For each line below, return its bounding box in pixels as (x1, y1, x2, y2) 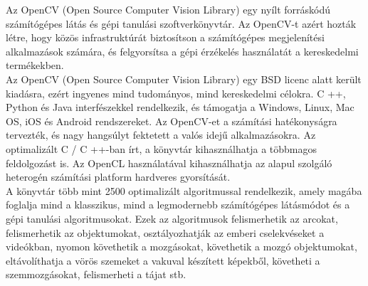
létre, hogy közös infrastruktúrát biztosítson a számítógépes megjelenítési (6, 30, 325, 45)
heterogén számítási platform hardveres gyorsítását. (6, 169, 231, 184)
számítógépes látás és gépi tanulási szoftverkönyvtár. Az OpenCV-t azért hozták (6, 16, 357, 31)
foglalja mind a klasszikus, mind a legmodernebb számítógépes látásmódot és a (6, 197, 350, 212)
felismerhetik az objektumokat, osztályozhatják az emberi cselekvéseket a (6, 225, 325, 240)
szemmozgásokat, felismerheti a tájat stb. (6, 267, 186, 282)
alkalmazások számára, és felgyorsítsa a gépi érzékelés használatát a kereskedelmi (6, 43, 359, 58)
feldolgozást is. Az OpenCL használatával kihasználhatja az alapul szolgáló (6, 155, 332, 170)
